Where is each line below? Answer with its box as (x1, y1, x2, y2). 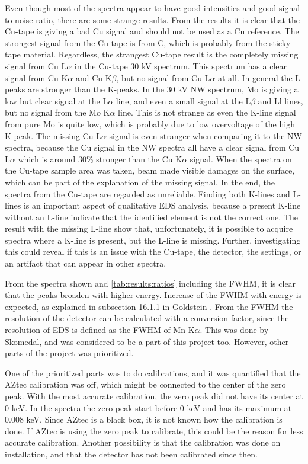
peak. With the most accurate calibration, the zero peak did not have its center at (5, 390, 303, 402)
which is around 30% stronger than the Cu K (18, 152, 182, 165)
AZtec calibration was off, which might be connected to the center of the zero (5, 378, 286, 391)
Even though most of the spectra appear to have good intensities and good (5, 2, 277, 14)
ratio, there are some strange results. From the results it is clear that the (36, 13, 300, 25)
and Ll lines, (258, 94, 303, 107)
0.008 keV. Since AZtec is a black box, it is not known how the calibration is (5, 413, 283, 425)
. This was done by (200, 324, 269, 336)
